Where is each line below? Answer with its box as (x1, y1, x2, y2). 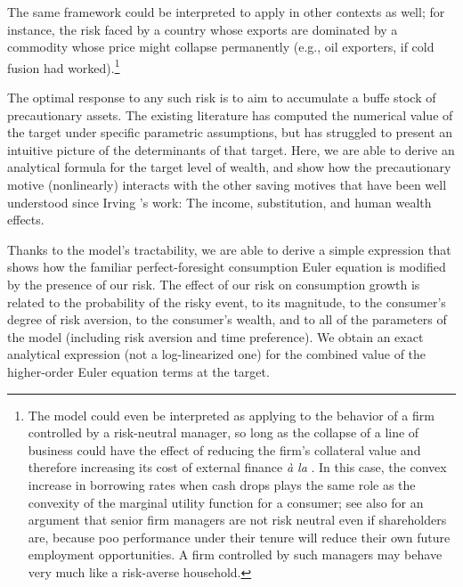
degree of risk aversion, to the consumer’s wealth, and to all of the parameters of (7, 310, 447, 329)
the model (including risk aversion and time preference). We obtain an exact (7, 327, 424, 346)
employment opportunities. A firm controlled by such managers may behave (28, 545, 443, 564)
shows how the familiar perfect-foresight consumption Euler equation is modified (7, 257, 446, 276)
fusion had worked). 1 (7, 55, 120, 77)
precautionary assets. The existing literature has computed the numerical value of (7, 105, 453, 124)
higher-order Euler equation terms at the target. (7, 362, 270, 380)
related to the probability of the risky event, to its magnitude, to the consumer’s (7, 292, 446, 311)
